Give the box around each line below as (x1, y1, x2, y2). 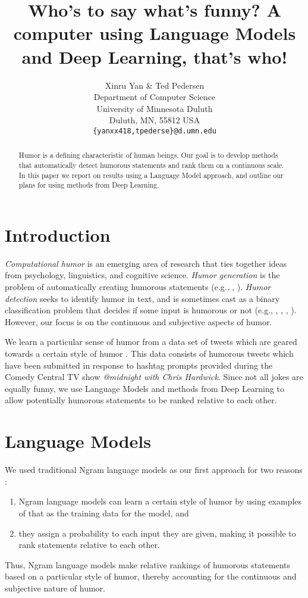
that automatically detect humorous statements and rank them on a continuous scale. (18, 160, 284, 170)
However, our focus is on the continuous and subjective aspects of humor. (5, 315, 272, 328)
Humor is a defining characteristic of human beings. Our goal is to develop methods (18, 150, 278, 160)
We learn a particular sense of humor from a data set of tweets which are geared (5, 335, 297, 348)
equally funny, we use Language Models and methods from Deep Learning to (5, 382, 284, 394)
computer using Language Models (13, 21, 296, 45)
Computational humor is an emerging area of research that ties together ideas (5, 257, 287, 269)
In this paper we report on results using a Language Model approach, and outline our (18, 170, 284, 180)
